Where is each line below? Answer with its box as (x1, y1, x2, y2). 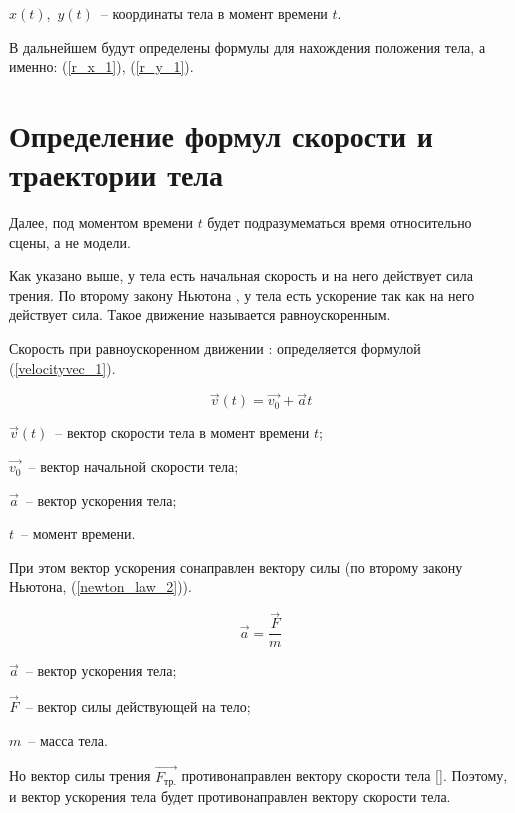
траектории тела (9, 154, 224, 195)
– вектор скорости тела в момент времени (55, 422, 310, 443)
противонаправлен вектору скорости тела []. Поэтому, (181, 765, 508, 786)
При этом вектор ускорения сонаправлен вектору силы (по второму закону (9, 556, 463, 577)
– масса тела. (28, 729, 108, 750)
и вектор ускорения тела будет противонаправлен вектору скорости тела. (9, 785, 451, 806)
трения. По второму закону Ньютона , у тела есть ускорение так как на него (9, 284, 475, 305)
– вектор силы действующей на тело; (25, 696, 251, 717)
